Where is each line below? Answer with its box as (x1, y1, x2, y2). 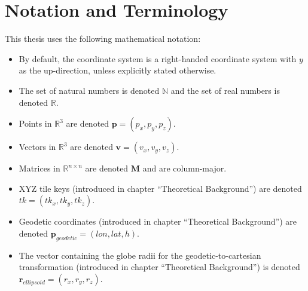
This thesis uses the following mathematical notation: (5, 32, 201, 45)
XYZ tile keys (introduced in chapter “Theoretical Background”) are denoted (19, 182, 302, 194)
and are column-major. (142, 162, 227, 174)
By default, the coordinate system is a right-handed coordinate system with (19, 52, 297, 65)
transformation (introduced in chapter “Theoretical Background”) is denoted (19, 261, 300, 273)
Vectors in (19, 140, 56, 153)
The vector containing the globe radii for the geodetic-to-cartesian (19, 249, 261, 261)
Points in (19, 117, 52, 130)
